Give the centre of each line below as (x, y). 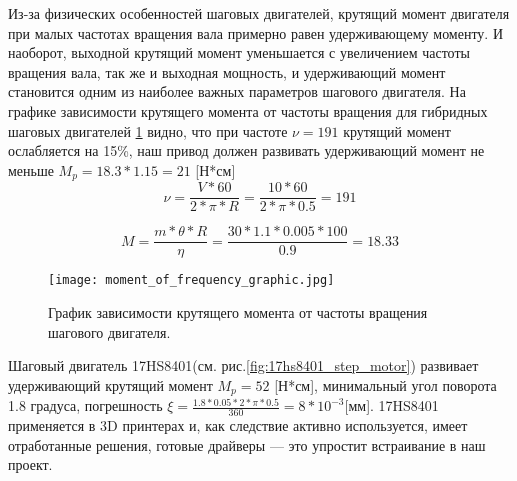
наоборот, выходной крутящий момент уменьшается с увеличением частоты (239, 52)
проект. (30, 464)
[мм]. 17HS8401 (391, 405)
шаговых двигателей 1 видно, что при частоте (148, 130)
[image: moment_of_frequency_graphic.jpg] (191, 280)
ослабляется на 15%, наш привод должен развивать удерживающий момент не (246, 150)
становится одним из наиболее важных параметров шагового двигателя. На (237, 91)
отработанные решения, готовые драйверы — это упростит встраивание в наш (247, 444)
